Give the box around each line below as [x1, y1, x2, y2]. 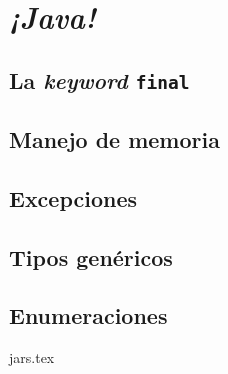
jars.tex [9, 347, 55, 368]
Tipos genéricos [9, 241, 173, 272]
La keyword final [9, 64, 190, 95]
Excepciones [9, 182, 138, 213]
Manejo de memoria [9, 124, 220, 155]
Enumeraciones [9, 300, 168, 331]
